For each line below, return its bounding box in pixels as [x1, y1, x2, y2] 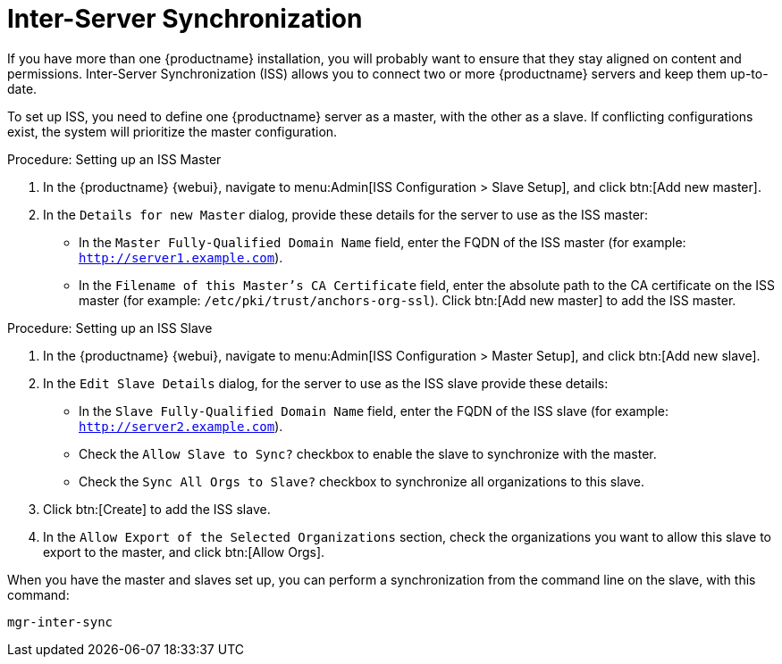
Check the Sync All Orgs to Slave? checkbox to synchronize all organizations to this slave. [79, 473, 644, 489]
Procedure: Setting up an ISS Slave [7, 320, 213, 336]
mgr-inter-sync [7, 614, 114, 629]
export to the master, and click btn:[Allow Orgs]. [43, 544, 325, 560]
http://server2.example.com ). [79, 418, 283, 434]
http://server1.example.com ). [79, 249, 283, 265]
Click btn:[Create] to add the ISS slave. [43, 501, 271, 517]
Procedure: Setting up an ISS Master [7, 151, 222, 167]
